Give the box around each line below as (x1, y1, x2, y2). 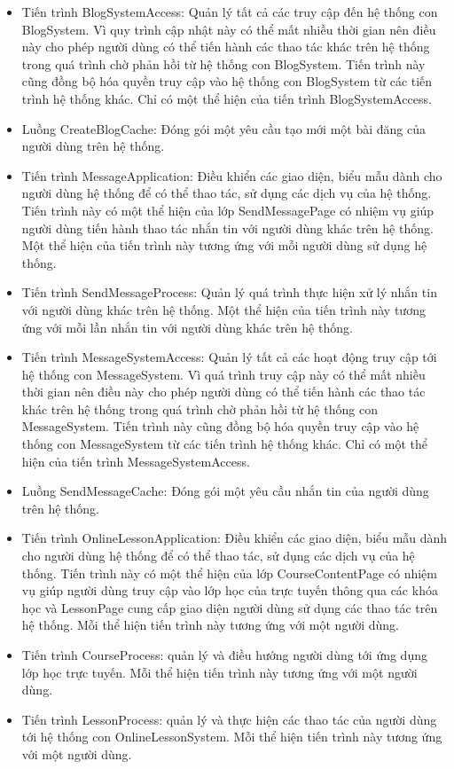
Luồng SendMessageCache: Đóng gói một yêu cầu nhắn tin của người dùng (21, 482, 429, 500)
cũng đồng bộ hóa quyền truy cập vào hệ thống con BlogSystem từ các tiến (21, 72, 433, 90)
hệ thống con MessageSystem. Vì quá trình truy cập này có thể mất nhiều (21, 365, 426, 383)
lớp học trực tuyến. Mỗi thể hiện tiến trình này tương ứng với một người (21, 663, 418, 681)
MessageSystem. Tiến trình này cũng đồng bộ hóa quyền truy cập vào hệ (21, 417, 419, 436)
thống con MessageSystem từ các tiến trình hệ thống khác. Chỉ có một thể (21, 435, 427, 453)
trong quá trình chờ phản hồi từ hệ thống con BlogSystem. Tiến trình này (21, 54, 426, 73)
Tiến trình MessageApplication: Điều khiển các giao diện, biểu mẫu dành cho (21, 166, 442, 184)
